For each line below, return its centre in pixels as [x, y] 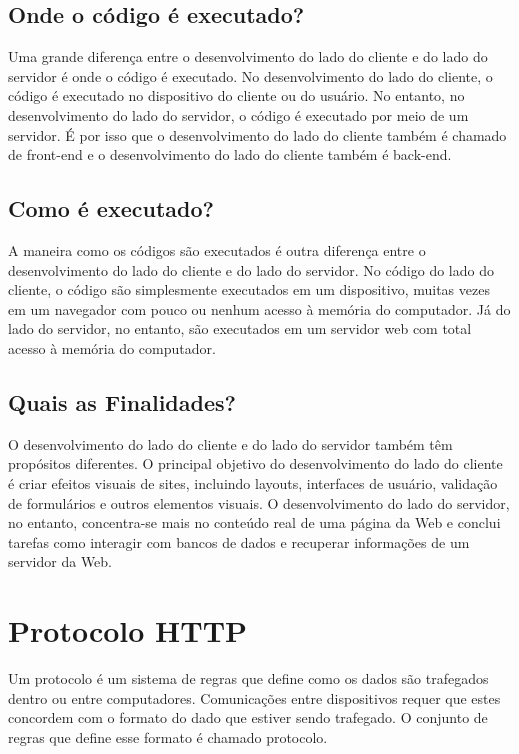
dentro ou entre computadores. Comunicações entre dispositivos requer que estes [254, 697]
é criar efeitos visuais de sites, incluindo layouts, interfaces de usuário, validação [253, 482]
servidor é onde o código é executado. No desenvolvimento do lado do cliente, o [250, 75]
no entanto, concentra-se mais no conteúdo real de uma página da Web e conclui [254, 522]
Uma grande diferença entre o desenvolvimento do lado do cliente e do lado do [248, 56]
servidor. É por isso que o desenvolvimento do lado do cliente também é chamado [257, 134]
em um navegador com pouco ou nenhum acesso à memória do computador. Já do [259, 308]
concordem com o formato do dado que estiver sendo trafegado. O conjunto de [248, 717]
